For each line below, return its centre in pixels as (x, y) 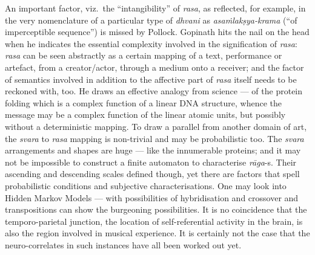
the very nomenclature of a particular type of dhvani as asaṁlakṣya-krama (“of (151, 20)
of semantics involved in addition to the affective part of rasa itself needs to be (151, 79)
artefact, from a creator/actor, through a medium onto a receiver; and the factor (154, 67)
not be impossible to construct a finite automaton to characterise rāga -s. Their (151, 162)
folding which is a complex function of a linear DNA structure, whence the (144, 102)
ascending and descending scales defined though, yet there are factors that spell (152, 174)
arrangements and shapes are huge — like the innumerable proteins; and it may (153, 150)
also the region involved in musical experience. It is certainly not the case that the (157, 233)
